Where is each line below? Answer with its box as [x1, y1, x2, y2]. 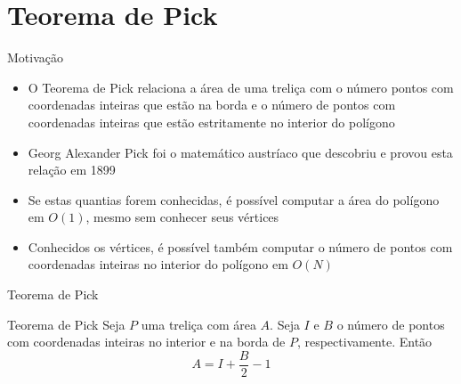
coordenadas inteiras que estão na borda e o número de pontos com [28, 95, 396, 114]
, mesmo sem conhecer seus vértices [85, 208, 279, 226]
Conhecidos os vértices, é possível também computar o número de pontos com [28, 237, 453, 256]
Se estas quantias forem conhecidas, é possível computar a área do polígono [28, 190, 440, 208]
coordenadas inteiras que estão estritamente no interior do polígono [28, 112, 395, 131]
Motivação [7, 48, 63, 67]
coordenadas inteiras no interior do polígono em [28, 255, 288, 274]
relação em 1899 [28, 160, 116, 179]
